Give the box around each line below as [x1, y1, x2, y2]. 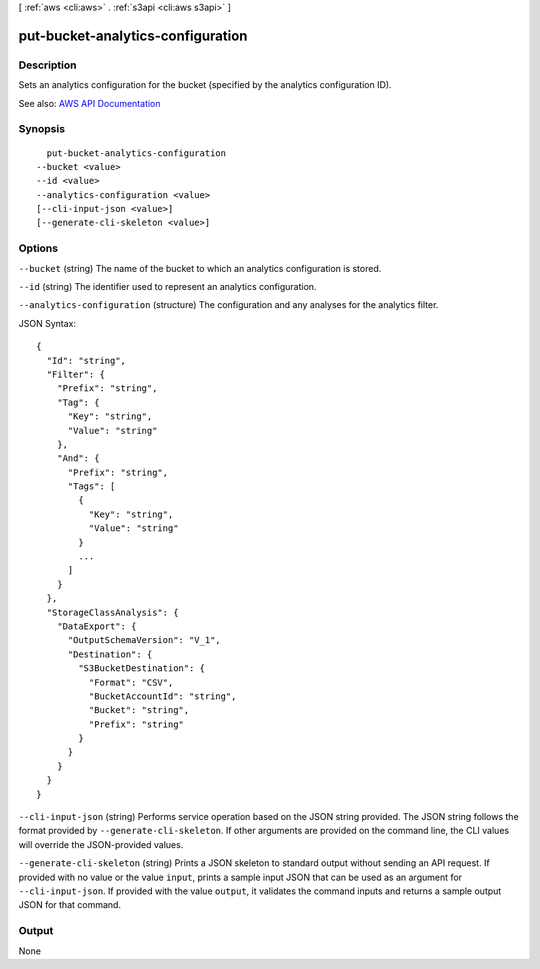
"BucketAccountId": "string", [88, 690, 237, 702]
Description [18, 58, 77, 72]
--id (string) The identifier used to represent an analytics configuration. [18, 280, 317, 292]
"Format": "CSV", [88, 676, 174, 688]
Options [18, 241, 59, 255]
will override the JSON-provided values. [18, 838, 184, 850]
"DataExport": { [56, 620, 137, 632]
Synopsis [18, 122, 65, 136]
